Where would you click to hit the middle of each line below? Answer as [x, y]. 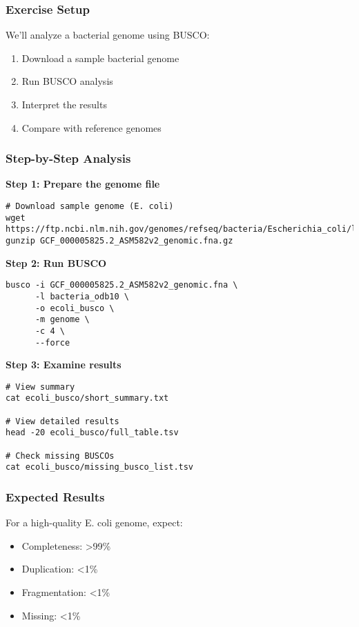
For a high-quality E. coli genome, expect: [94, 522]
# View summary [40, 387]
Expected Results [55, 496]
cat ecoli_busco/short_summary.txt [87, 398]
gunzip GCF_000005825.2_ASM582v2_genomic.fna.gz [119, 240]
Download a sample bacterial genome [100, 58]
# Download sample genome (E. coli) [90, 206]
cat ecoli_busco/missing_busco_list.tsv [100, 467]
